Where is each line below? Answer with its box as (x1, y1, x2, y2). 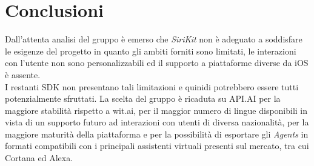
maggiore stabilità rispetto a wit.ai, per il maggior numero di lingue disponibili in (5, 104, 308, 116)
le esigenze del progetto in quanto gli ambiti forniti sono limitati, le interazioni (5, 44, 296, 57)
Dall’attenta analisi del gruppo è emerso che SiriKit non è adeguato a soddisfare (5, 33, 302, 45)
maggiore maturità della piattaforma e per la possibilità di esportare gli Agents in (5, 127, 309, 140)
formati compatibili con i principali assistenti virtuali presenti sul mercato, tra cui (5, 139, 309, 152)
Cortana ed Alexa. (5, 151, 73, 164)
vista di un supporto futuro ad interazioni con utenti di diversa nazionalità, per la (5, 116, 309, 128)
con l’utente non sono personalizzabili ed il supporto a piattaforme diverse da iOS (5, 56, 309, 69)
